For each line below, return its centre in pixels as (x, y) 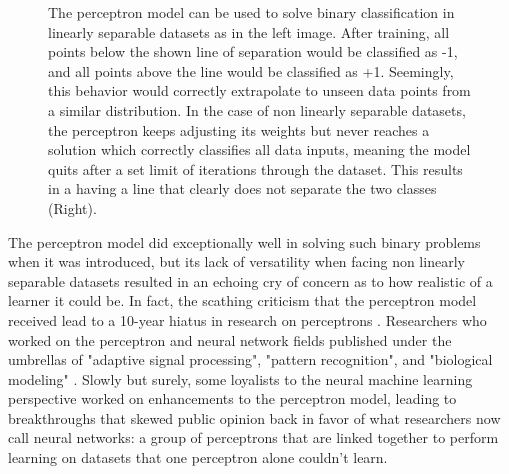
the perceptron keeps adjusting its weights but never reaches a (239, 129)
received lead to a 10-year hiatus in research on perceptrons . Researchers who (247, 319)
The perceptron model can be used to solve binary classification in (251, 12)
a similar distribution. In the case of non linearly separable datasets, (257, 109)
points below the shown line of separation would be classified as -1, (253, 51)
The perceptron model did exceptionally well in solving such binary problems (244, 241)
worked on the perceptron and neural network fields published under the (230, 339)
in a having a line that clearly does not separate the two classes (242, 188)
